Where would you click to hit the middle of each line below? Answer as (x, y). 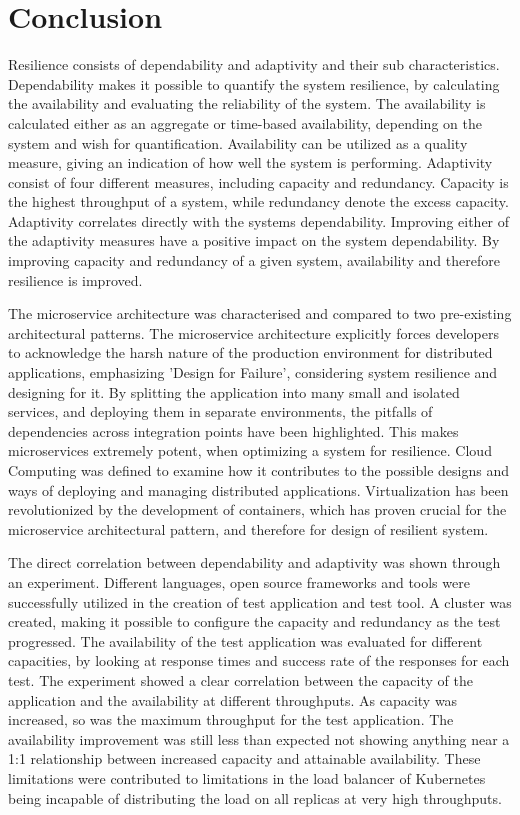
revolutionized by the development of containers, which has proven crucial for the (257, 509)
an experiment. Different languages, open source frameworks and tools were (239, 581)
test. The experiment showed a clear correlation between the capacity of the (240, 679)
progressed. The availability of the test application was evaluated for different (245, 640)
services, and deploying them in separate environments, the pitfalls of (220, 411)
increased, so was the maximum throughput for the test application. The (231, 719)
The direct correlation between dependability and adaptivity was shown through (254, 562)
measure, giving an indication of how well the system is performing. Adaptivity (250, 162)
